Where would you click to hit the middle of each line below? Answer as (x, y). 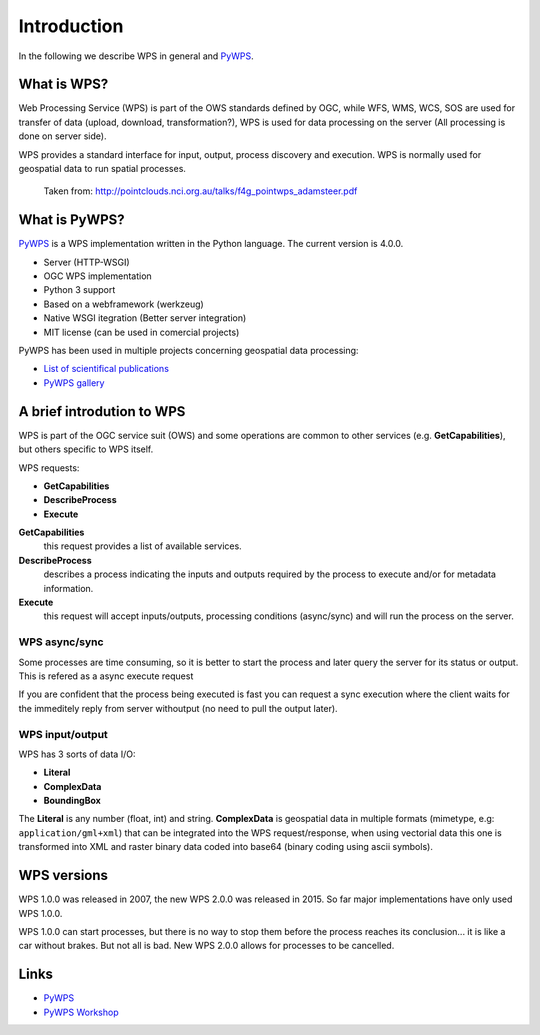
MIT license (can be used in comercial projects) (141, 332)
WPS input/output (63, 734)
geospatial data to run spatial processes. (102, 169)
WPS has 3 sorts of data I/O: (77, 754)
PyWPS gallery (74, 382)
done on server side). (62, 136)
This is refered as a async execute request (106, 676)
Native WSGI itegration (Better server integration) (145, 318)
